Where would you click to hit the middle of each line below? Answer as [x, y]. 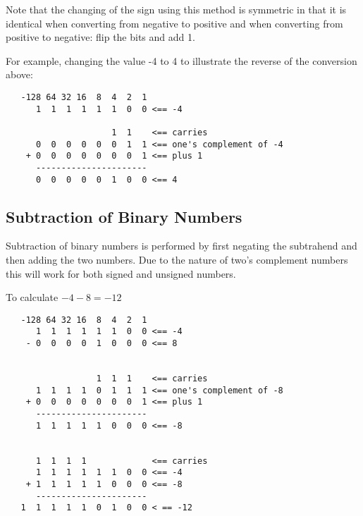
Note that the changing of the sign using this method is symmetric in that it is [176, 9]
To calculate [32, 297]
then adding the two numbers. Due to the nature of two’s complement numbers [177, 260]
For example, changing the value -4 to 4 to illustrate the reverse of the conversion [181, 60]
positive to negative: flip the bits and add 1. [100, 37]
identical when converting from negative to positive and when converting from [174, 23]
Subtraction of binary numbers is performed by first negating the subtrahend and [181, 246]
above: [19, 74]
